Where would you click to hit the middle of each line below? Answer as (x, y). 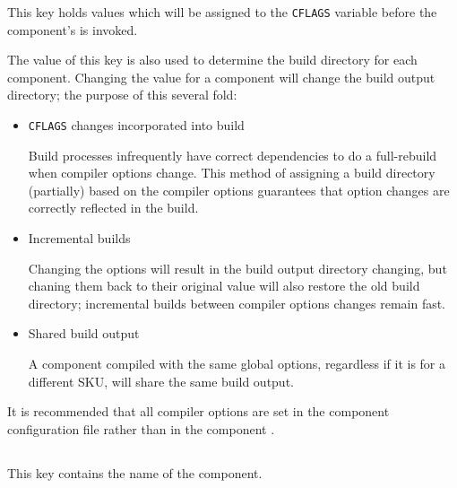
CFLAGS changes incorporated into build (136, 125)
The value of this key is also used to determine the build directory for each (212, 60)
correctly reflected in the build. (113, 208)
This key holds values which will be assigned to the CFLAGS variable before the (222, 12)
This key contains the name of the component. (135, 472)
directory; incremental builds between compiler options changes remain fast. (237, 303)
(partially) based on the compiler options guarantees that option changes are (239, 190)
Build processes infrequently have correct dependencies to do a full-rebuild (233, 155)
